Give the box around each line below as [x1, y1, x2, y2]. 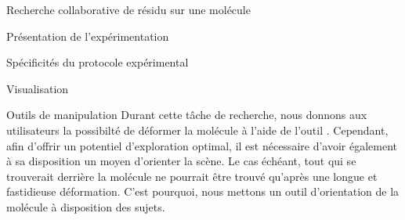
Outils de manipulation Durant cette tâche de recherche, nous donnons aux [6, 106, 367, 123]
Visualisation [6, 80, 69, 96]
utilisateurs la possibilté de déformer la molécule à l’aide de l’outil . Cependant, [6, 121, 389, 138]
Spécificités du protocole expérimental [6, 54, 189, 70]
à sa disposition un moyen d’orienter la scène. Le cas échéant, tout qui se [6, 153, 356, 169]
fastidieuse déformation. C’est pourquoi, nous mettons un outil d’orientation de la [6, 183, 400, 200]
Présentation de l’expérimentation [6, 27, 169, 44]
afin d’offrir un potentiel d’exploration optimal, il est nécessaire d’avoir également [6, 137, 397, 153]
